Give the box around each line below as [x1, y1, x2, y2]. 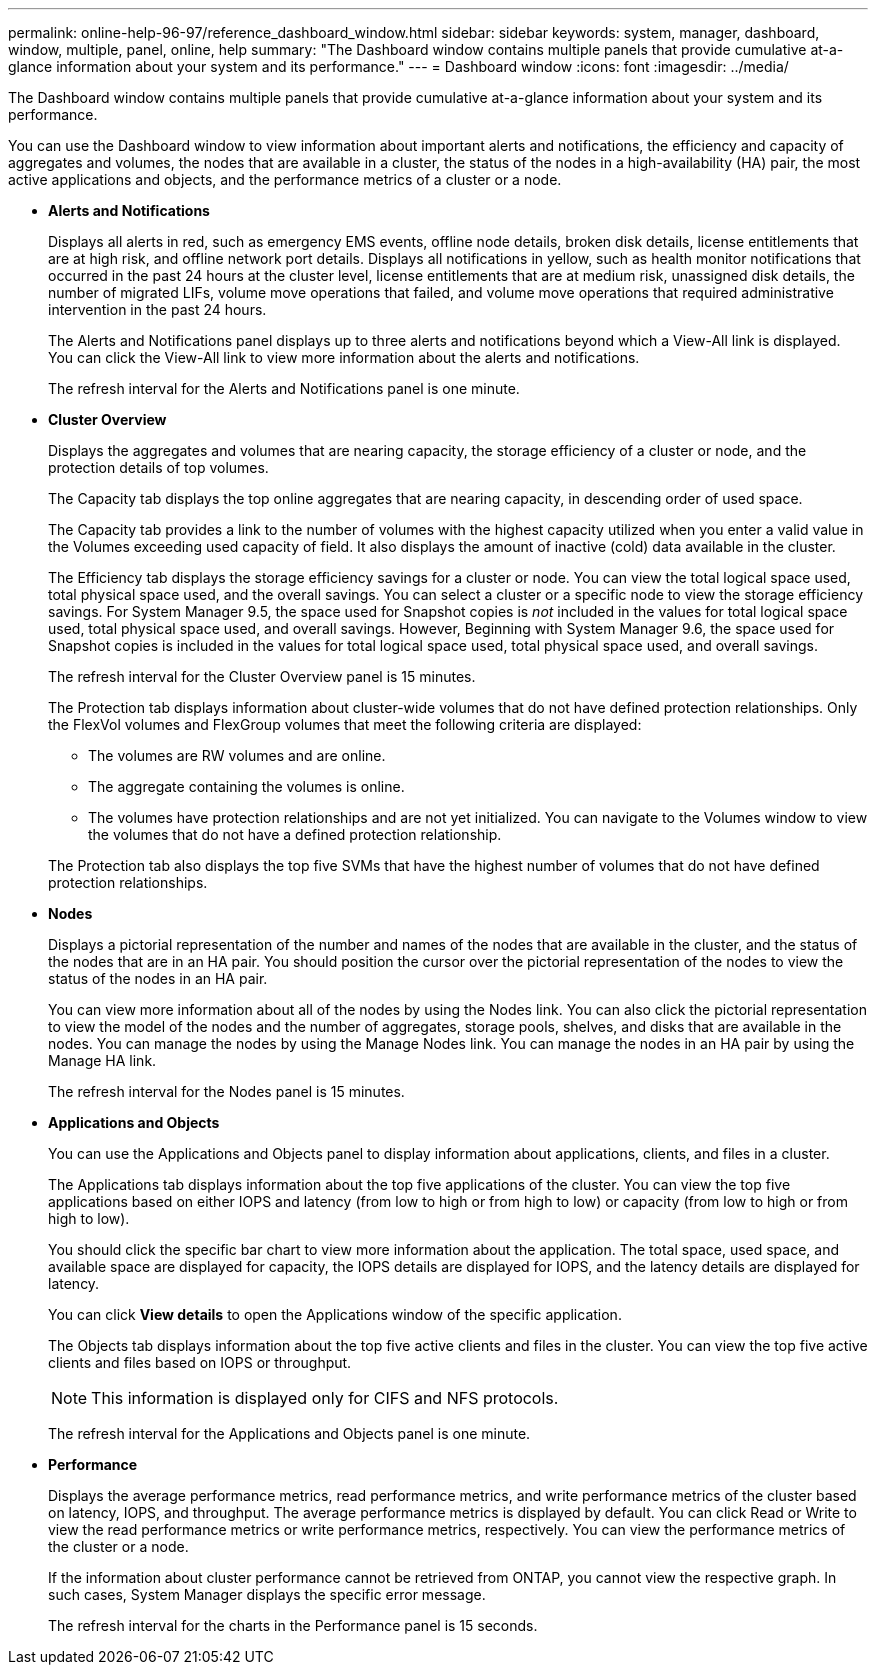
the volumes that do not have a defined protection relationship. [88, 826, 502, 843]
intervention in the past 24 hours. [48, 301, 267, 318]
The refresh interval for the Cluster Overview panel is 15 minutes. [48, 668, 476, 685]
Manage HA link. [48, 1052, 157, 1069]
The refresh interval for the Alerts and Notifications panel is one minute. [48, 380, 520, 397]
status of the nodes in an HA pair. [48, 970, 268, 987]
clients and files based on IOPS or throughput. [48, 1354, 352, 1371]
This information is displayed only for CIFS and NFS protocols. [91, 1388, 559, 1408]
